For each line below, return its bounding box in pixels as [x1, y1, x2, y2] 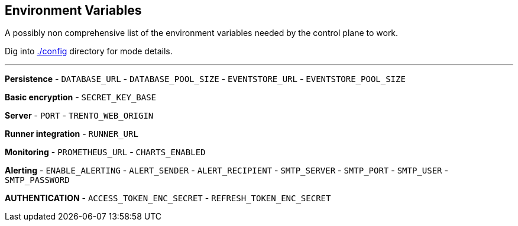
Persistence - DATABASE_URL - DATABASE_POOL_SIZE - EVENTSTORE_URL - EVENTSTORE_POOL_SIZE [5, 74, 406, 84]
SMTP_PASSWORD [5, 175, 70, 185]
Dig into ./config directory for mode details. [5, 46, 173, 57]
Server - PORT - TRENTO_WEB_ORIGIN [5, 110, 154, 121]
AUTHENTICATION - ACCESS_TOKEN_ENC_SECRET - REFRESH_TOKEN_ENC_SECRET [5, 193, 331, 204]
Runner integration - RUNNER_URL [5, 129, 138, 139]
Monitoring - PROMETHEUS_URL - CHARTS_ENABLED [5, 147, 206, 158]
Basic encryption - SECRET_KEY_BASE [5, 92, 157, 103]
